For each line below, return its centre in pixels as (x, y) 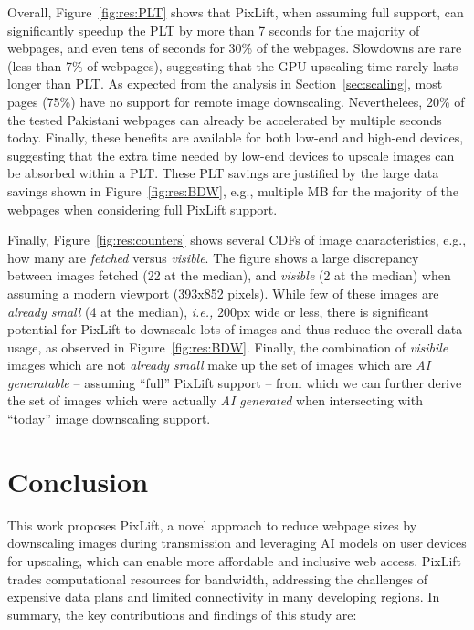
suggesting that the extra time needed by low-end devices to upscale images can (231, 155)
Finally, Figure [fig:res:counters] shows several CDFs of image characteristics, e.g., (237, 240)
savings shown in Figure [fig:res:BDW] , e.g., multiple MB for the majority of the (233, 190)
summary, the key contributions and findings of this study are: (182, 614)
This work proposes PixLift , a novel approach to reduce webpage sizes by (212, 525)
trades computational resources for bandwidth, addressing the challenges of (217, 578)
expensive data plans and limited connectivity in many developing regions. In (224, 597)
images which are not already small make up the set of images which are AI (219, 365)
